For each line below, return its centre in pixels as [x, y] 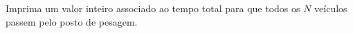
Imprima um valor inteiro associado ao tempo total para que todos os [153, 8]
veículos [331, 8]
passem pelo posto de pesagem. [72, 21]
